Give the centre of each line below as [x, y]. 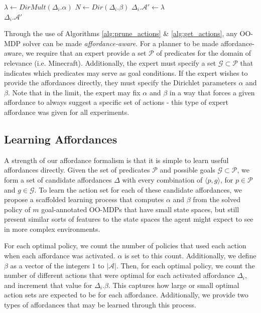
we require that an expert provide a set [86, 53]
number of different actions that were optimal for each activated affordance [119, 275]
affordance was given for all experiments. [67, 112]
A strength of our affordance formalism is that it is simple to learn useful [116, 160]
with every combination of [162, 179]
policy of [17, 209]
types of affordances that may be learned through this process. [100, 305]
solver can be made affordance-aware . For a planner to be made [121, 43]
